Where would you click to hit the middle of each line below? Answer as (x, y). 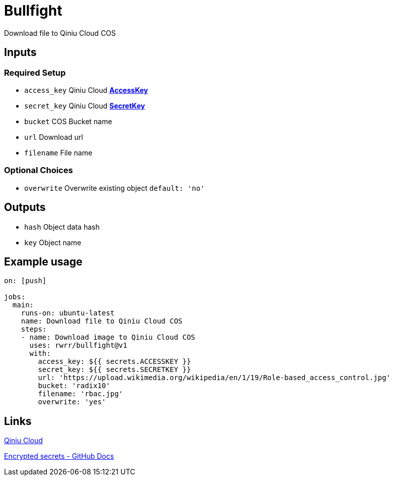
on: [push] (25, 281)
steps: (34, 329)
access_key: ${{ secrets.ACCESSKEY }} (114, 362)
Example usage (43, 261)
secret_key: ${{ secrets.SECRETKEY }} (114, 370)
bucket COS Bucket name (68, 121)
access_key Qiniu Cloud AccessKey (86, 90)
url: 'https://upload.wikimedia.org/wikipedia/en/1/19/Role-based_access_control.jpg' (214, 378)
